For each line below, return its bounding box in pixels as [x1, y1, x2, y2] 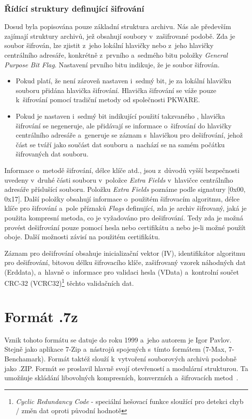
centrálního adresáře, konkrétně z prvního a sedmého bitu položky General [4, 50, 228, 60]
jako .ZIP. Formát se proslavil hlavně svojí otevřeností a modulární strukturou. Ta [4, 363, 248, 373]
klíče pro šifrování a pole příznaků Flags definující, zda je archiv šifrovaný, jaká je [4, 203, 247, 213]
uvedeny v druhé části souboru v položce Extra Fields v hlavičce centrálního [4, 174, 233, 185]
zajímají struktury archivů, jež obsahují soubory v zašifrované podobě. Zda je [4, 31, 235, 41]
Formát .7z [4, 306, 78, 326]
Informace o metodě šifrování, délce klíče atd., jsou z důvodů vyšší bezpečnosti [4, 165, 240, 175]
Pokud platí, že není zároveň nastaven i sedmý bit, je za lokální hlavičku [15, 76, 232, 86]
